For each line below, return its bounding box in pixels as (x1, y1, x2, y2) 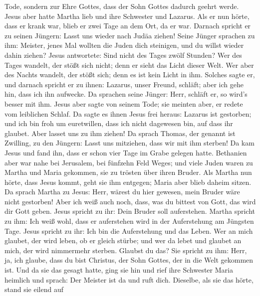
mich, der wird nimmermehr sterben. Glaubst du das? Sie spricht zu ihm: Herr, (4, 245, 247, 255)
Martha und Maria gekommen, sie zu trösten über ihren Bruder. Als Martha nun (4, 167, 252, 177)
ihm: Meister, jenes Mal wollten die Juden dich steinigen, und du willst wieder (4, 40, 244, 50)
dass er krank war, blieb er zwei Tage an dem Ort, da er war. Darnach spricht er (4, 20, 251, 31)
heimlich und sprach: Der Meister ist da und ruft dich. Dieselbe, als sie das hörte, (4, 274, 254, 285)
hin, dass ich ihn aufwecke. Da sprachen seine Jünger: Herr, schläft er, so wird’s (4, 89, 248, 99)
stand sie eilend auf (4, 284, 63, 295)
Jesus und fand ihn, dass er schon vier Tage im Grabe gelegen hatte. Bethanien (4, 147, 247, 157)
